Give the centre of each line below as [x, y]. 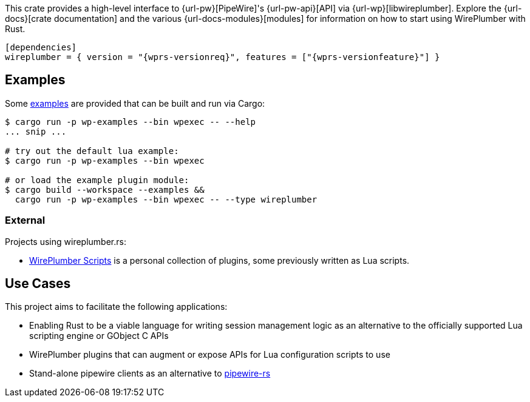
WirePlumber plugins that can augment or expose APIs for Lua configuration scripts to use [210, 355]
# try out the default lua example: [92, 151]
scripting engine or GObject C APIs [99, 336]
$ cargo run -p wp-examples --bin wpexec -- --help [131, 122]
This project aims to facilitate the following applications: [116, 307]
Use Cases [38, 284]
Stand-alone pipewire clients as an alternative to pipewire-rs [150, 374]
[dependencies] [41, 47]
